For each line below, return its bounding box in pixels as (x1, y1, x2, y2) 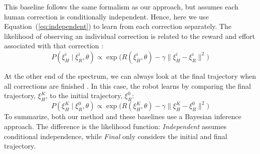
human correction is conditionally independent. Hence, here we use (4, 11, 209, 21)
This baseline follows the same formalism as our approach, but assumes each (4, 1, 238, 11)
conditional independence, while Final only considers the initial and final (4, 131, 227, 141)
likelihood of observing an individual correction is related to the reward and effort (4, 30, 255, 41)
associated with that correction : (4, 40, 104, 51)
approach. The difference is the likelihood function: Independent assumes (4, 121, 226, 132)
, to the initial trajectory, (46, 90, 123, 101)
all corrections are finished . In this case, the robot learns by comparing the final (4, 80, 251, 91)
